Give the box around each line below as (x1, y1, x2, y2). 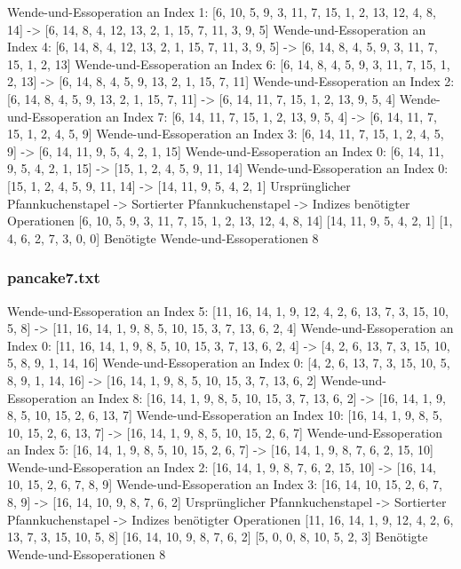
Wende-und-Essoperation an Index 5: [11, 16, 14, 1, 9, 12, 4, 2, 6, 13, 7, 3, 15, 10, (7, 301, 449, 320)
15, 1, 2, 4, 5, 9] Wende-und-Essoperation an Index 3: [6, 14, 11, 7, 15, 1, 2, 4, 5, (7, 124, 444, 143)
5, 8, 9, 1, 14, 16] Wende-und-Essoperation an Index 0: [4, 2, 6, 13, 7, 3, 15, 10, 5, (7, 353, 450, 372)
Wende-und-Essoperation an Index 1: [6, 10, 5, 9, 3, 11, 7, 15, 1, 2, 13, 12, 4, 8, (7, 3, 437, 20)
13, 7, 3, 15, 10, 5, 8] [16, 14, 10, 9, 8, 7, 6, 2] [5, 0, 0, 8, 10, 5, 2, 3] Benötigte (7, 527, 428, 546)
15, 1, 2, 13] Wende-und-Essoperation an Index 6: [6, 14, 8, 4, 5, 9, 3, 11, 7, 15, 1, (7, 54, 450, 73)
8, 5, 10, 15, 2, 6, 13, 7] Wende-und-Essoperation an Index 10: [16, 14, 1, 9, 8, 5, (7, 406, 443, 424)
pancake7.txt (7, 266, 100, 288)
